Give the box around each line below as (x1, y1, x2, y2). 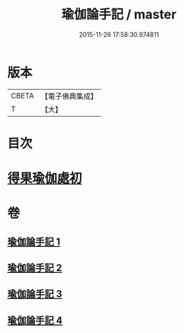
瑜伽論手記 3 (7, 288, 62, 300)
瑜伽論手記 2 (7, 262, 62, 274)
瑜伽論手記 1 (7, 235, 61, 247)
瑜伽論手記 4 (7, 314, 63, 326)
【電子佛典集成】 (40, 91, 98, 101)
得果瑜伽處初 (7, 170, 83, 187)
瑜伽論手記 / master (61, 6, 177, 23)
